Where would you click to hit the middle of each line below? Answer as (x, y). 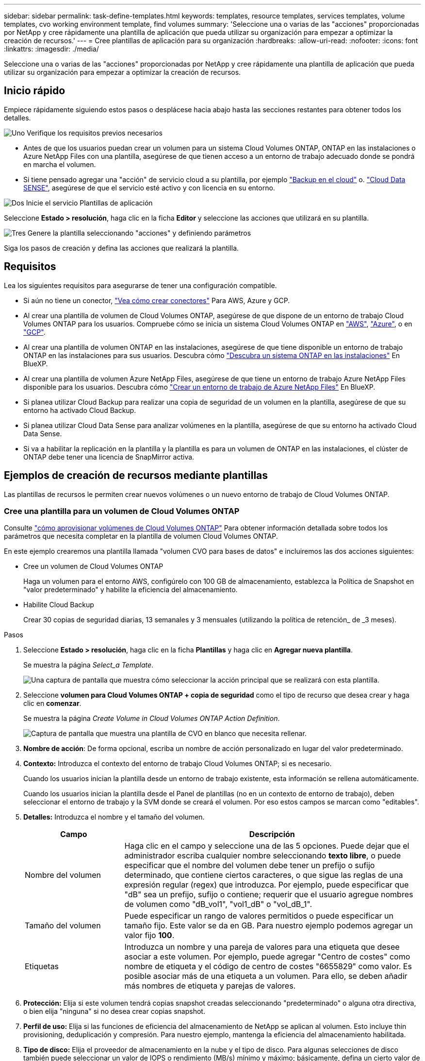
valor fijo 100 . (149, 935)
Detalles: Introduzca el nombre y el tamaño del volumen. (114, 817)
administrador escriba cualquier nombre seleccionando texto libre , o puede (262, 856)
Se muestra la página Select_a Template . (89, 665)
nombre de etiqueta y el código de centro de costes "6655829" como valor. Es (268, 967)
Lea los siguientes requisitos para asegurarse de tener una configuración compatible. (140, 285)
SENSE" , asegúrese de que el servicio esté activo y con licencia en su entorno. (149, 188)
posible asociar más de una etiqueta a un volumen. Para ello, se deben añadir (266, 976)
